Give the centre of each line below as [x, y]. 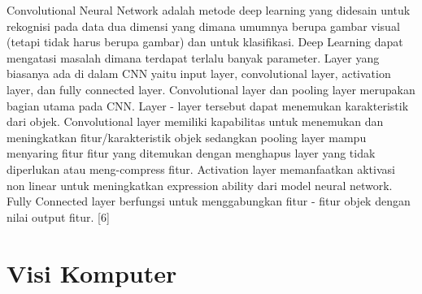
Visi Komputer [92, 272]
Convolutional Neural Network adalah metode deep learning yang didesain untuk [209, 10]
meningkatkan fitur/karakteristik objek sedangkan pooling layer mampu [187, 137]
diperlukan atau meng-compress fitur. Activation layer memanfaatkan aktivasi [201, 169]
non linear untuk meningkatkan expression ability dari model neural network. [200, 185]
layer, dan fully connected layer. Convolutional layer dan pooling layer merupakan [211, 89]
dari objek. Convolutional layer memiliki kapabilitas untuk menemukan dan [195, 121]
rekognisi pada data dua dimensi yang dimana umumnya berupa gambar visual [203, 26]
